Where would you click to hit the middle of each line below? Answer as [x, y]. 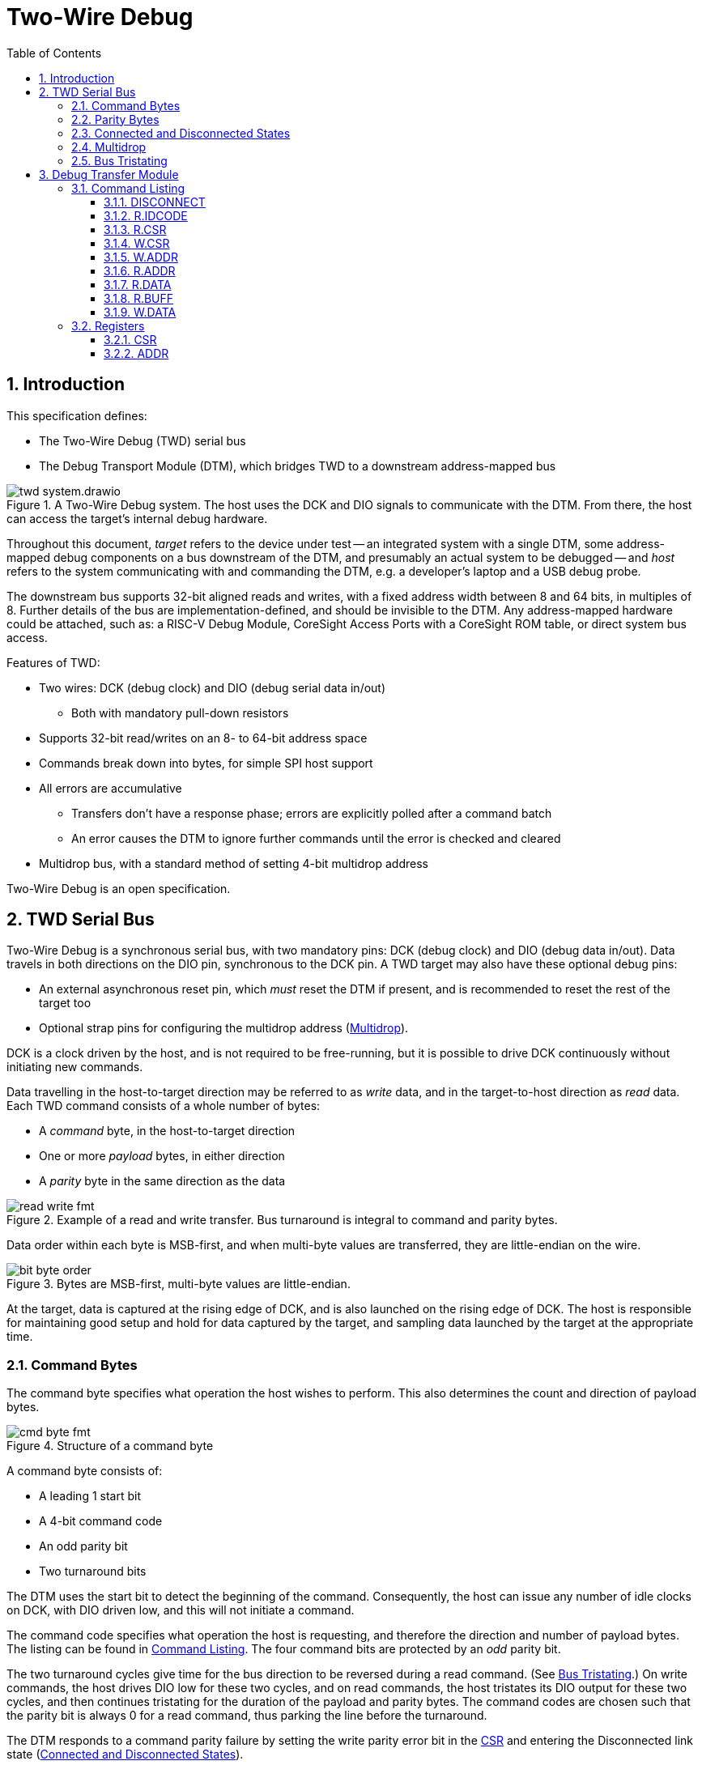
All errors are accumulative [111, 788]
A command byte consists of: [85, 1471]
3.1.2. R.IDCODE [146, 215]
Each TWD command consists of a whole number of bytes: [164, 1106]
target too [65, 1003]
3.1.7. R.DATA [138, 284]
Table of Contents [54, 53]
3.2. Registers [108, 325]
